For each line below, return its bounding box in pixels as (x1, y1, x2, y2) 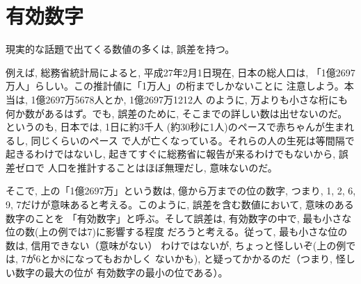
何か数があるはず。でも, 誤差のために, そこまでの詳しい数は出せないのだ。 (6, 106, 348, 120)
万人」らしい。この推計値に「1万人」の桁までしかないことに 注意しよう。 (6, 78, 344, 93)
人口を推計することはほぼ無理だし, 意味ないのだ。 (47, 160, 278, 174)
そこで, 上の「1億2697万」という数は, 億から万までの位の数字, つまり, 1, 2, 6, (6, 183, 356, 198)
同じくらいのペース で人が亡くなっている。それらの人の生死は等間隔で (31, 133, 355, 147)
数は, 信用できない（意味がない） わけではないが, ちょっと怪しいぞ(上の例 (6, 237, 346, 252)
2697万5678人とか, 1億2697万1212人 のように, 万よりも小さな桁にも (45, 92, 348, 106)
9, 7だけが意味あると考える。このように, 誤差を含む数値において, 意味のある (6, 197, 354, 212)
